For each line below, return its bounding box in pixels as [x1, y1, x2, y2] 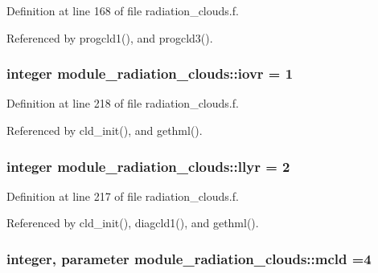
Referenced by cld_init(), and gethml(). [6, 122, 203, 138]
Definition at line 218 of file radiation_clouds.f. [6, 95, 239, 112]
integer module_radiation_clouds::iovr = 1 [6, 63, 294, 84]
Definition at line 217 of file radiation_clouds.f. [6, 187, 239, 204]
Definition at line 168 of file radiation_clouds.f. [6, 2, 239, 18]
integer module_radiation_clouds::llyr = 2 [6, 156, 290, 176]
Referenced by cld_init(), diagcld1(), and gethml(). [6, 214, 259, 231]
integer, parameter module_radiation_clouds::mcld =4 [6, 248, 372, 268]
